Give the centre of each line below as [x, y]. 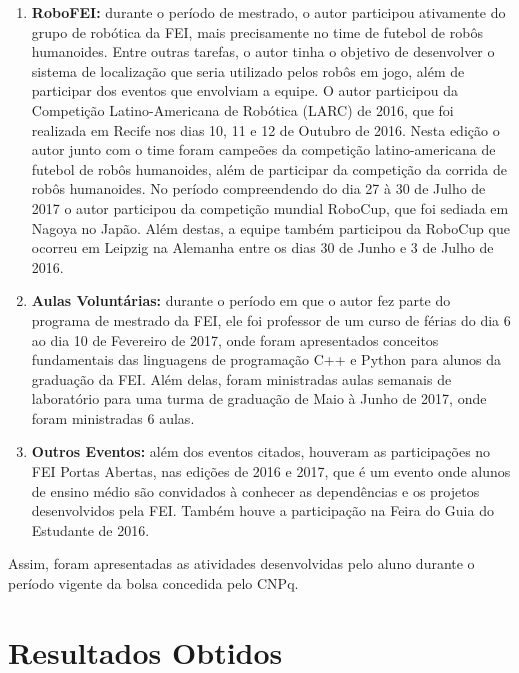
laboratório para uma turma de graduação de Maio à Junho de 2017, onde [259, 398]
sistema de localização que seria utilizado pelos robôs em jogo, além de [248, 70]
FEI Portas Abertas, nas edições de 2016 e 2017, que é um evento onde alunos [271, 471]
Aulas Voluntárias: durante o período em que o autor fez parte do [241, 300]
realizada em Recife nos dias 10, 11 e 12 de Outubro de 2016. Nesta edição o [265, 129]
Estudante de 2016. [90, 529]
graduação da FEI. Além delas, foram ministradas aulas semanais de [241, 378]
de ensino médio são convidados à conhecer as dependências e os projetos [255, 490]
